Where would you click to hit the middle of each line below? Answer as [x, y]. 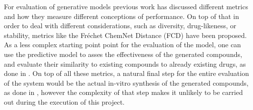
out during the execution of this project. [64, 101]
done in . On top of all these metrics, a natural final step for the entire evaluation [126, 73]
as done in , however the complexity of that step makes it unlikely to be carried [124, 92]
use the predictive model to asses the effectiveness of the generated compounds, [123, 54]
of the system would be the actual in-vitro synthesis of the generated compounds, [126, 82]
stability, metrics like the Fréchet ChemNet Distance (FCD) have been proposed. [126, 35]
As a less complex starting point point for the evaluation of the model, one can [123, 45]
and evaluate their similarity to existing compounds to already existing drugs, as [125, 64]
